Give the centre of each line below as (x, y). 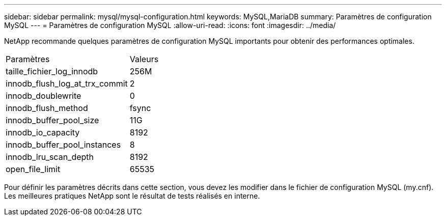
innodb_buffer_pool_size (52, 120)
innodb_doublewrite (44, 96)
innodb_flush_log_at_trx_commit (67, 84)
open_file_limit (33, 169)
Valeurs (144, 59)
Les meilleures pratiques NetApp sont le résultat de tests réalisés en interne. (132, 196)
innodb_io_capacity (43, 132)
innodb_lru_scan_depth (50, 157)
